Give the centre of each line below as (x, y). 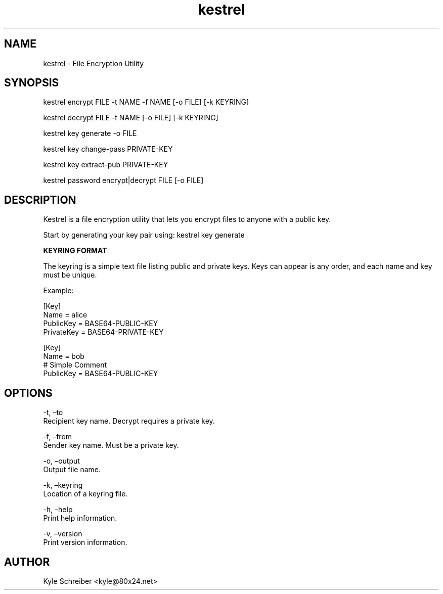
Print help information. (80, 518)
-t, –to (53, 413)
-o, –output (61, 461)
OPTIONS (28, 393)
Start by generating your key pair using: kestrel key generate (144, 235)
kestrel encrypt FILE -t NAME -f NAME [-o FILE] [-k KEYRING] (146, 102)
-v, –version (63, 534)
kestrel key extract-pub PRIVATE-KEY (106, 165)
